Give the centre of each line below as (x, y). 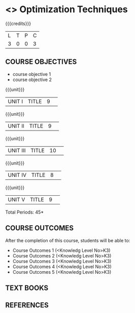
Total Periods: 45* (25, 212)
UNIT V (16, 199)
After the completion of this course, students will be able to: (68, 240)
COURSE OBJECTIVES (41, 62)
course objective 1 (32, 74)
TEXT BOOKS (27, 288)
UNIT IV (17, 175)
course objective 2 (32, 80)
